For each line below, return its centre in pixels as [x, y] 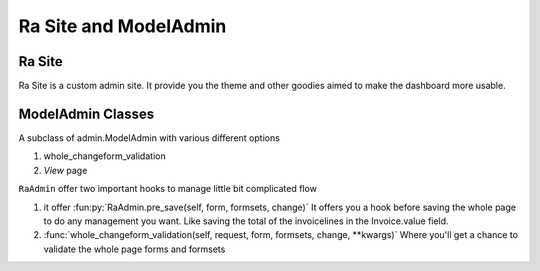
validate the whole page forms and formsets [134, 249]
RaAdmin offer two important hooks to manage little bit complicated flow [167, 189]
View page [65, 170]
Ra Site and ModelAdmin [122, 26]
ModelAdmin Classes [86, 113]
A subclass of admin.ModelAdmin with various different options [149, 137]
